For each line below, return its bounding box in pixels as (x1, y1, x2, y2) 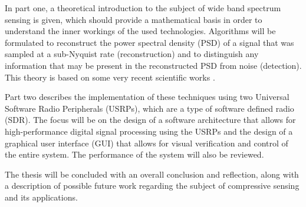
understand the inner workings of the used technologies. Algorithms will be (5, 25, 276, 37)
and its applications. (5, 191, 78, 203)
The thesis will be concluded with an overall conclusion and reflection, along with (5, 168, 299, 180)
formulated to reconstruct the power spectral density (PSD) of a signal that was (5, 36, 294, 48)
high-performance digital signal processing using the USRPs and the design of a (5, 125, 293, 137)
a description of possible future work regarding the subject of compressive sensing (5, 179, 300, 192)
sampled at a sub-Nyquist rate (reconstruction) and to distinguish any (5, 48, 259, 60)
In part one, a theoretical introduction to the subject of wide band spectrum (5, 2, 281, 14)
